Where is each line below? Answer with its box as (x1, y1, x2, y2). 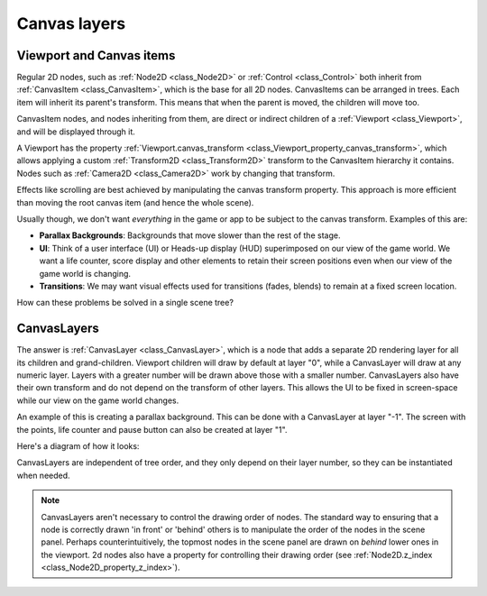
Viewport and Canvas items (16, 48, 176, 63)
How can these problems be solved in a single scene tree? (16, 298, 234, 308)
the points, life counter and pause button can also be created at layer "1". (16, 424, 288, 435)
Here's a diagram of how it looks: (16, 440, 140, 451)
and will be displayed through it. (16, 126, 135, 137)
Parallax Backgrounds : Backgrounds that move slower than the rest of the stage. (39, 230, 341, 241)
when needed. (16, 470, 71, 481)
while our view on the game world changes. (16, 395, 179, 406)
